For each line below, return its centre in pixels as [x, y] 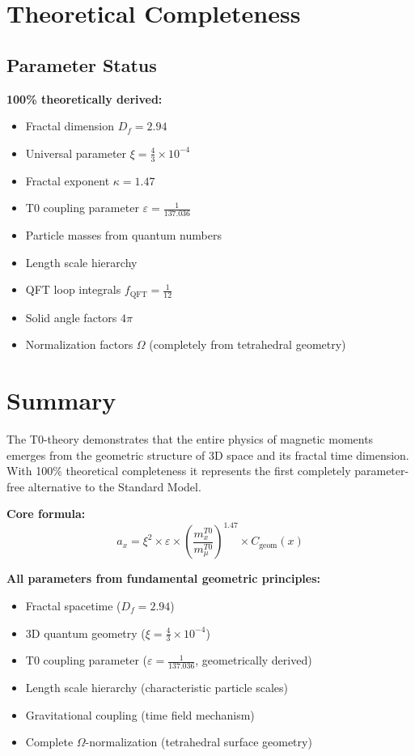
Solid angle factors [71, 317]
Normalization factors [79, 344]
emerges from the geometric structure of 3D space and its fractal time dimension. [208, 454]
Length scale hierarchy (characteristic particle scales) [157, 688]
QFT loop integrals [73, 289]
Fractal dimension [70, 126]
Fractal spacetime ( [73, 606]
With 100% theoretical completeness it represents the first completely [179, 471]
